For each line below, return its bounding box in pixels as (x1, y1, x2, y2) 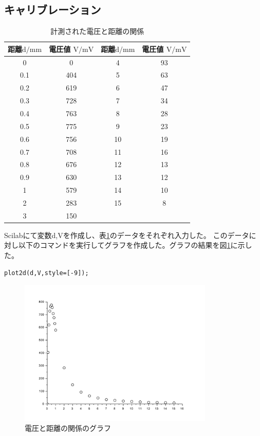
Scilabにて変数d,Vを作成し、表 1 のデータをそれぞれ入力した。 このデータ (4, 229, 249, 240)
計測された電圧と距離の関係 (50, 26, 144, 37)
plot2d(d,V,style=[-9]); (4, 269, 89, 277)
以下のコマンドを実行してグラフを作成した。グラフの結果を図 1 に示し (18, 240, 252, 250)
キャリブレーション (4, 2, 101, 17)
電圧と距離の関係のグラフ (25, 423, 111, 433)
